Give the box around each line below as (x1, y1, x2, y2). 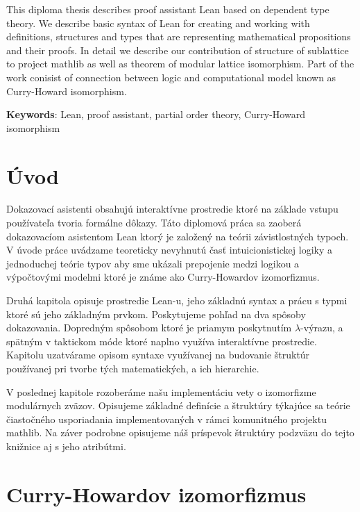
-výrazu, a (300, 320, 343, 335)
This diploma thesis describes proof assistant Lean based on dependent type (6, 2, 329, 16)
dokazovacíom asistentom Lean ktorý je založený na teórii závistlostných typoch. (6, 229, 349, 243)
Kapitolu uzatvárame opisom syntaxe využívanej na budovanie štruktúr (6, 347, 310, 362)
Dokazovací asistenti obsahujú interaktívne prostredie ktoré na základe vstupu (6, 201, 338, 216)
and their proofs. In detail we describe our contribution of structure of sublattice (6, 42, 349, 57)
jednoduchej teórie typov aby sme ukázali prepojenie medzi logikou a (6, 256, 300, 270)
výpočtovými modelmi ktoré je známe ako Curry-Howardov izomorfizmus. (6, 270, 320, 284)
